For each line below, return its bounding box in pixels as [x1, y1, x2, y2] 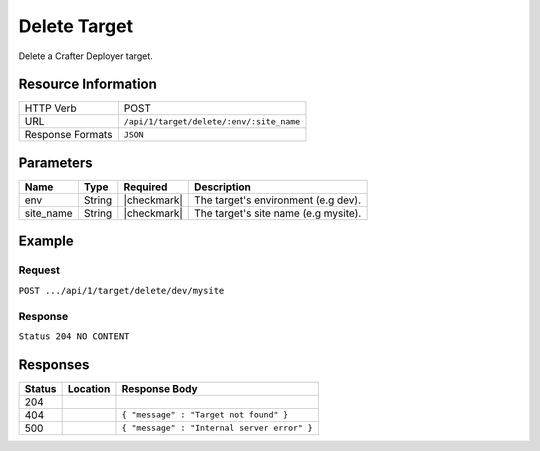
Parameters [18, 154, 93, 171]
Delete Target [18, 15, 134, 37]
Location [67, 381, 111, 395]
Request [18, 263, 60, 277]
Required [123, 180, 168, 194]
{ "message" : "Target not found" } [121, 410, 289, 420]
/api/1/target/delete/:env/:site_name [123, 116, 301, 127]
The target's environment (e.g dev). [193, 193, 362, 207]
